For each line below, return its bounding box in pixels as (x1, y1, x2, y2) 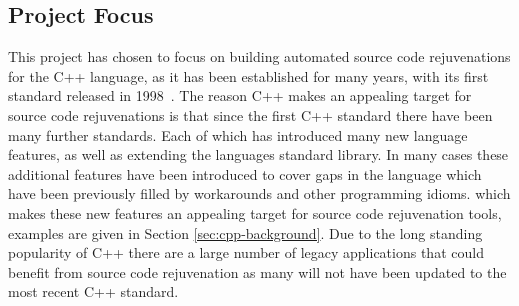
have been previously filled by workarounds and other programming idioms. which (8, 183, 511, 204)
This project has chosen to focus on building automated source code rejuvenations (8, 46, 511, 67)
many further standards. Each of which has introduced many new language (8, 124, 468, 145)
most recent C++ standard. (8, 281, 179, 302)
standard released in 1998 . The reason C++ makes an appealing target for (8, 85, 472, 106)
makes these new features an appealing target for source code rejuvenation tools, (8, 202, 502, 223)
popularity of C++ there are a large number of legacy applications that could (8, 242, 484, 263)
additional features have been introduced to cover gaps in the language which (8, 163, 482, 184)
